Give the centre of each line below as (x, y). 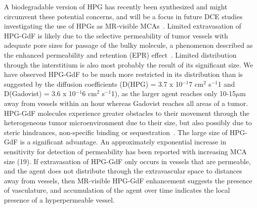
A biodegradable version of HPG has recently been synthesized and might (116, 6)
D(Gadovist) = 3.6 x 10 (40, 93)
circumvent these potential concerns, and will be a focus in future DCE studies (123, 16)
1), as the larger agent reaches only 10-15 (173, 93)
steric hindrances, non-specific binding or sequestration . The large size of (116, 132)
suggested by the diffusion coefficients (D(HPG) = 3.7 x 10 (93, 84)
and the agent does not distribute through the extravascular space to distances (123, 171)
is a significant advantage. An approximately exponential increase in (123, 142)
